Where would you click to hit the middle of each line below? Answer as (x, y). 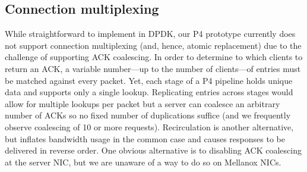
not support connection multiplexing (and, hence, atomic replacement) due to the (153, 45)
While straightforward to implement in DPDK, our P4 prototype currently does (150, 34)
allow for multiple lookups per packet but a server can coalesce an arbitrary (143, 103)
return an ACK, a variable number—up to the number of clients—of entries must (153, 68)
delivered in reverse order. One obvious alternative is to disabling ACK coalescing (153, 150)
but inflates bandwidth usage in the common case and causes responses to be (145, 138)
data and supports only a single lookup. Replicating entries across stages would (149, 92)
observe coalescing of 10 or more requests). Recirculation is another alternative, (149, 126)
